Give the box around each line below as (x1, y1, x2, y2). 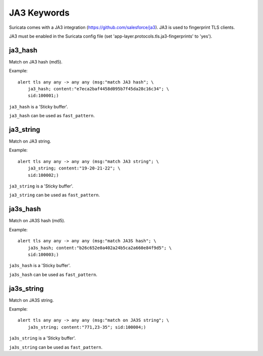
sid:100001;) (27, 93, 59, 99)
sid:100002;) (27, 172, 59, 178)
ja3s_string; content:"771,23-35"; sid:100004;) (27, 324, 146, 330)
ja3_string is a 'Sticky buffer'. (9, 183, 74, 189)
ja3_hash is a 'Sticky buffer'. (9, 104, 68, 109)
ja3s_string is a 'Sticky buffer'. (9, 335, 76, 341)
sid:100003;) (27, 251, 59, 257)
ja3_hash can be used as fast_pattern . (9, 113, 95, 119)
